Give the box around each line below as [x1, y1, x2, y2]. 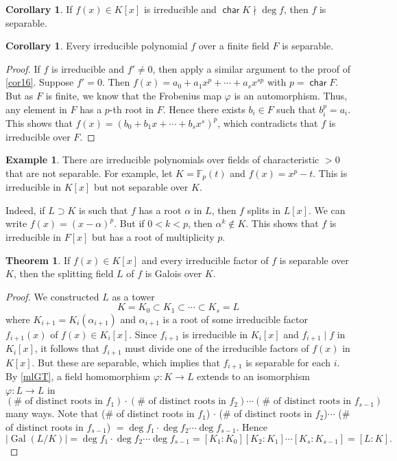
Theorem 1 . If [5, 252, 71, 267]
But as [5, 88, 34, 102]
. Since [129, 327, 157, 341]
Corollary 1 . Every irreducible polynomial [5, 38, 188, 53]
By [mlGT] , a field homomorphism [5, 369, 151, 383]
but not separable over [93, 180, 189, 194]
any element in [5, 102, 67, 116]
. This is [313, 165, 348, 180]
